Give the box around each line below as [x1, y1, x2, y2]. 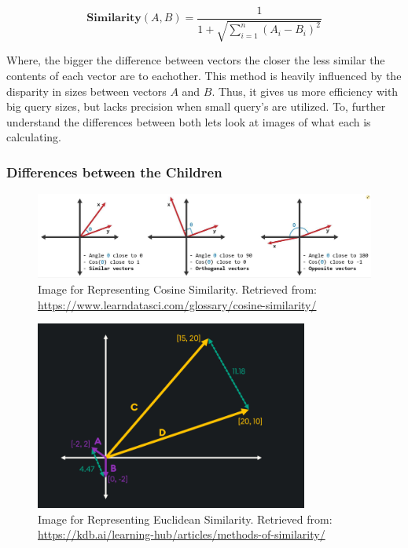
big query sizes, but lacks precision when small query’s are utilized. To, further [6, 98, 386, 115]
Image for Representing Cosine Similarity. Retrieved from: [38, 281, 318, 298]
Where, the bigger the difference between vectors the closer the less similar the [6, 52, 385, 68]
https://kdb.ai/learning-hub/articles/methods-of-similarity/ [38, 526, 325, 543]
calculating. [6, 129, 62, 145]
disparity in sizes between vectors [6, 82, 167, 99]
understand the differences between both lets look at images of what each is [6, 113, 371, 130]
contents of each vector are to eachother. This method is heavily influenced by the [6, 68, 402, 84]
